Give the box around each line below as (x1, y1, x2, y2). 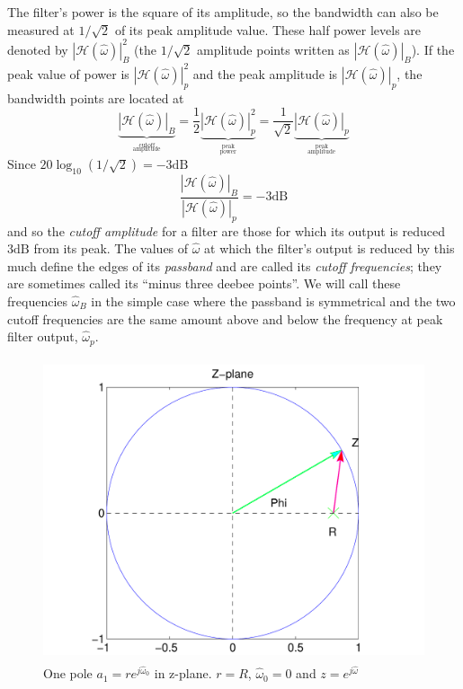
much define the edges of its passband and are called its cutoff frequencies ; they (7, 256, 442, 275)
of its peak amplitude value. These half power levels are (114, 20, 422, 39)
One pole (43, 664, 93, 683)
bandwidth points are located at (7, 88, 184, 107)
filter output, (7, 327, 78, 346)
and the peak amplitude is (192, 64, 338, 83)
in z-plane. (154, 664, 212, 683)
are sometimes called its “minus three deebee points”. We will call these (7, 274, 401, 293)
